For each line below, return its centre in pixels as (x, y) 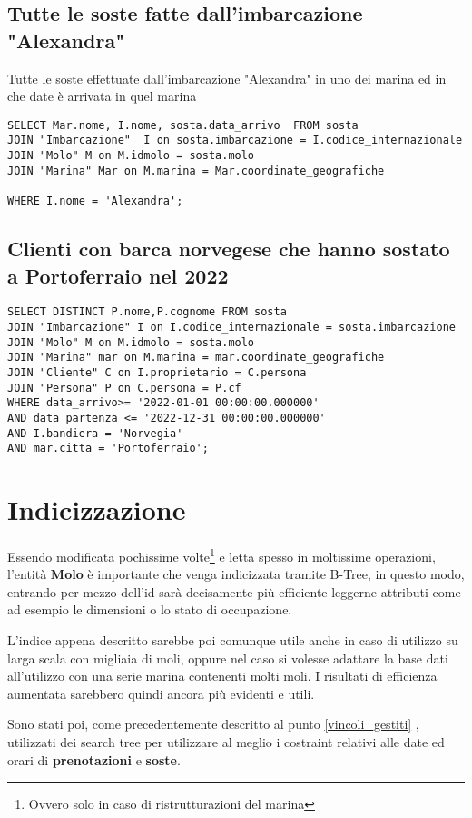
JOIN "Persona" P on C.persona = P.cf (124, 388)
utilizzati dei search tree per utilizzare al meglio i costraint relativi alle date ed (226, 742)
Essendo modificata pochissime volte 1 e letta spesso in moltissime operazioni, (221, 555)
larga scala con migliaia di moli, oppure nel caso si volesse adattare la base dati (228, 658)
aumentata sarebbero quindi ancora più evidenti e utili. (161, 693)
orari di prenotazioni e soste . (94, 759)
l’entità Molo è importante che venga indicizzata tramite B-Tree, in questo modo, (236, 574)
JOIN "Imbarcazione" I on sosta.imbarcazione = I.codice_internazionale (235, 140)
